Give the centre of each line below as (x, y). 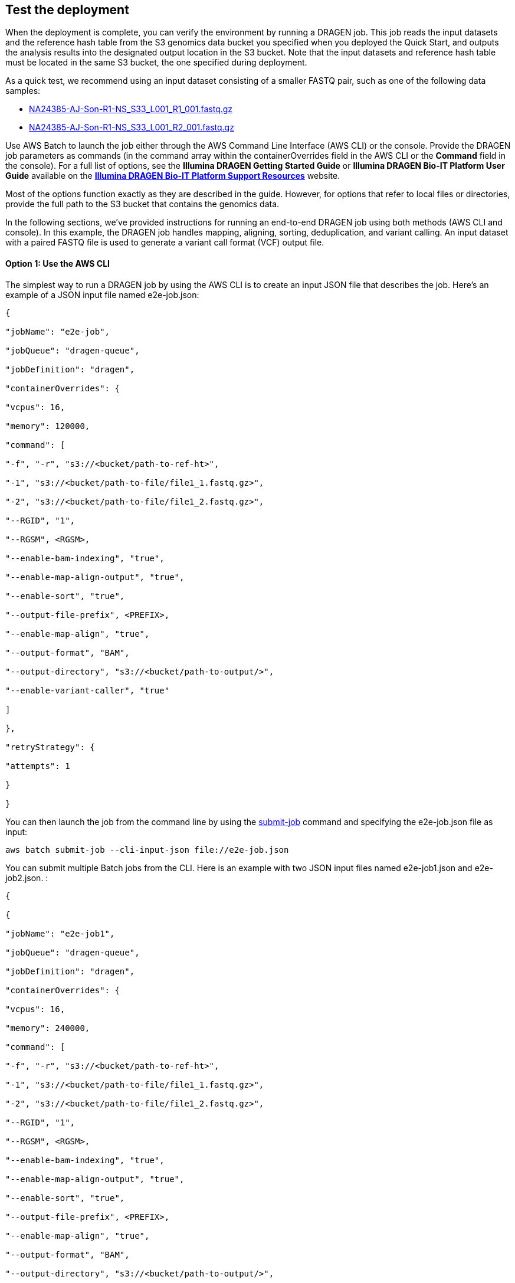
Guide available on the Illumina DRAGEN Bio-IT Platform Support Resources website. (173, 176)
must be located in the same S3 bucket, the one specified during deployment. (156, 63)
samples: (23, 91)
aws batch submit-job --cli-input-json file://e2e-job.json (147, 850)
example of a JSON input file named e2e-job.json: (102, 294)
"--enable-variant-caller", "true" (88, 690)
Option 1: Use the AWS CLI (58, 264)
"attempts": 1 (38, 766)
